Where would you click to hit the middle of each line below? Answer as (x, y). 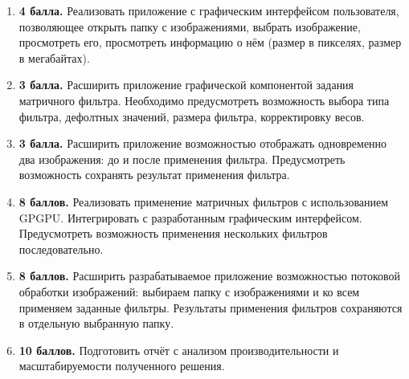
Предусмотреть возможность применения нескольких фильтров (173, 233)
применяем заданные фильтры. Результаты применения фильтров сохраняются (211, 307)
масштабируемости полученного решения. (122, 366)
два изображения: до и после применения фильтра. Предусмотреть (182, 159)
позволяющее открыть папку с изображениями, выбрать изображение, (190, 26)
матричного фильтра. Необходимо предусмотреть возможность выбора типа (204, 100)
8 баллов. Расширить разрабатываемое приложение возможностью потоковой (209, 276)
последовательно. (61, 249)
